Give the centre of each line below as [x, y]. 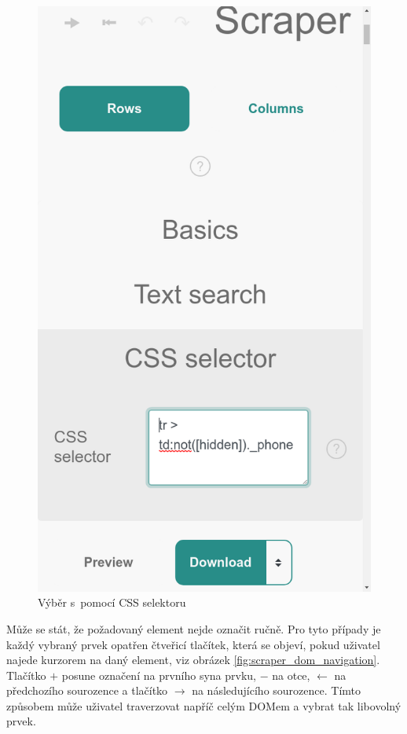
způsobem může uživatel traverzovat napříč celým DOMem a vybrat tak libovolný [204, 705]
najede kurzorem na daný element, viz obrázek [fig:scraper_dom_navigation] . [193, 660]
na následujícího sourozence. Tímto [277, 690]
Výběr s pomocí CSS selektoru [112, 602]
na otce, [291, 675]
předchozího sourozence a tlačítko [87, 690]
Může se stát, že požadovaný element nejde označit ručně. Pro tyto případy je [194, 628]
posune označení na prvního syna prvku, [159, 675]
